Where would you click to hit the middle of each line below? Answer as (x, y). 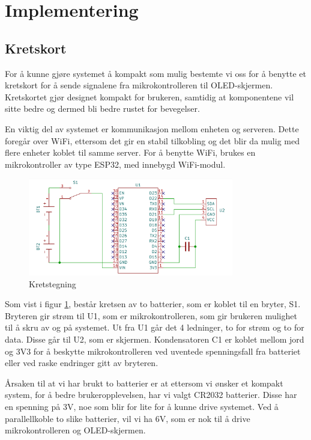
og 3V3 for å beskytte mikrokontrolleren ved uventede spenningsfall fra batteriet (153, 351)
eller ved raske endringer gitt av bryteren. (82, 363)
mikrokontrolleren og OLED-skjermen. (75, 430)
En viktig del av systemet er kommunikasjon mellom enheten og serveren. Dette (152, 128)
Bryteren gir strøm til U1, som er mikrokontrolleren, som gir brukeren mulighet (151, 315)
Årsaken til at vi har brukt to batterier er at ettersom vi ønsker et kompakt (144, 383)
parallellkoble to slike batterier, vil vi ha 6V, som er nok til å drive (128, 418)
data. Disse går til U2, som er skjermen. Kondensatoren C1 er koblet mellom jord (155, 339)
